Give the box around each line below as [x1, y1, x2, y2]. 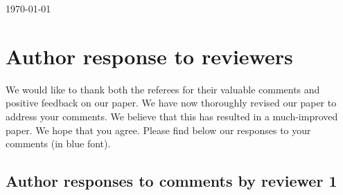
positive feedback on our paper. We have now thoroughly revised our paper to [6, 95, 337, 110]
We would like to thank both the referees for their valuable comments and [6, 82, 320, 96]
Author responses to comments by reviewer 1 [6, 170, 337, 192]
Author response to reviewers [6, 41, 293, 70]
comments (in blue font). [6, 136, 111, 151]
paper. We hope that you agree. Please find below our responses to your [6, 122, 311, 137]
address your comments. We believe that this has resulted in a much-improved [6, 109, 338, 123]
